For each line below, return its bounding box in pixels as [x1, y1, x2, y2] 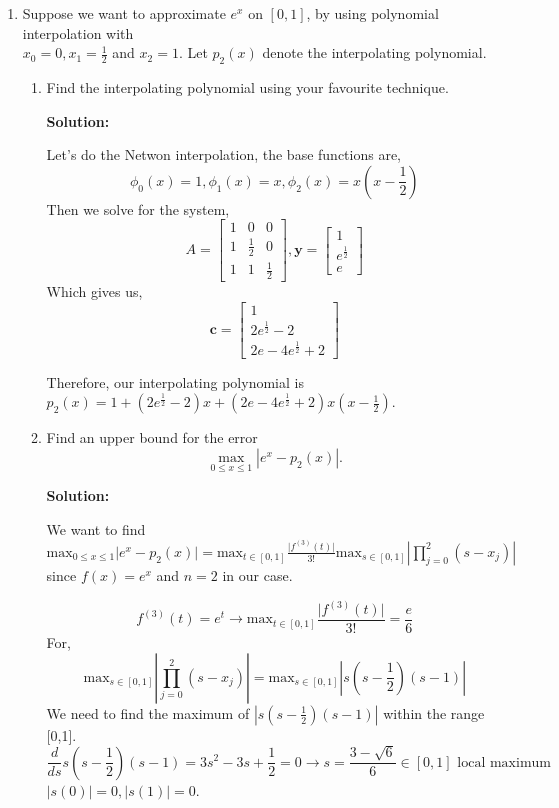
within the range [383, 702, 485, 723]
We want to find [46, 518, 146, 539]
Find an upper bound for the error [46, 427, 258, 448]
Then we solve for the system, [46, 198, 230, 219]
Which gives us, [46, 281, 143, 302]
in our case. [222, 564, 293, 585]
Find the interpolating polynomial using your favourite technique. [46, 76, 449, 97]
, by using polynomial [306, 3, 439, 23]
